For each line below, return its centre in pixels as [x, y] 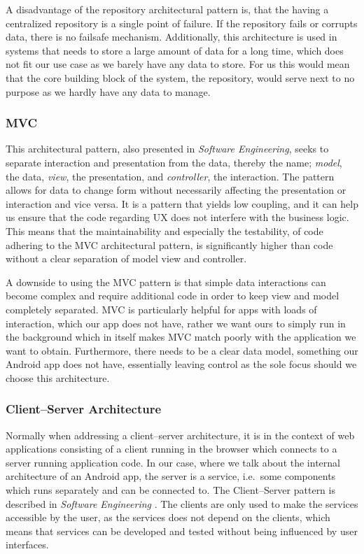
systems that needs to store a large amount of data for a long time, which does [175, 50]
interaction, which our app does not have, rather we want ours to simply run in [176, 323]
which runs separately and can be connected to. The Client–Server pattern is [170, 490]
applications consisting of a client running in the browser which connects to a [171, 449]
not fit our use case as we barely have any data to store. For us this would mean [178, 64]
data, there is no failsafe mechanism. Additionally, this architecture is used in [171, 37]
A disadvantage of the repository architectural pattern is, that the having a [167, 9]
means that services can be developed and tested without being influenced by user [182, 531]
